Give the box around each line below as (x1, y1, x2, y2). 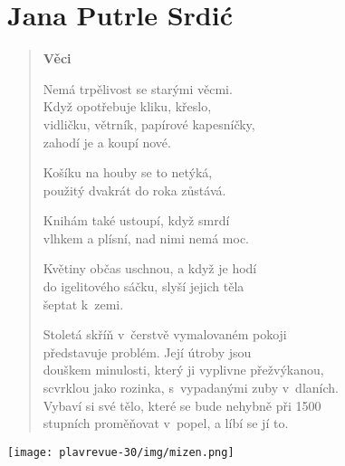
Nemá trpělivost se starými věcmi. (43, 79, 233, 98)
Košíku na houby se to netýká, (43, 163, 213, 182)
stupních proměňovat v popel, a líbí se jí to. (43, 414, 289, 433)
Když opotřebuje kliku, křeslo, (43, 97, 212, 116)
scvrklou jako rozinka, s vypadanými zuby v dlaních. (43, 378, 339, 397)
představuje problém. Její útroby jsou (43, 342, 252, 361)
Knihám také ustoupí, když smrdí (43, 211, 230, 230)
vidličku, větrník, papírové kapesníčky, (43, 114, 255, 133)
